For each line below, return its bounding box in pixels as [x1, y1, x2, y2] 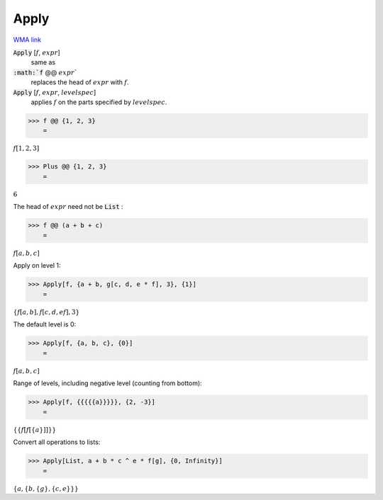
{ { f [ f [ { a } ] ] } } [13, 426, 57, 433]
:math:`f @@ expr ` [13, 68, 78, 76]
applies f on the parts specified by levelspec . [30, 98, 167, 106]
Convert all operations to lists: [13, 438, 101, 446]
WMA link [13, 35, 42, 44]
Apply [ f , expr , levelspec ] [13, 88, 96, 96]
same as [30, 58, 56, 67]
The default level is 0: [13, 320, 77, 329]
